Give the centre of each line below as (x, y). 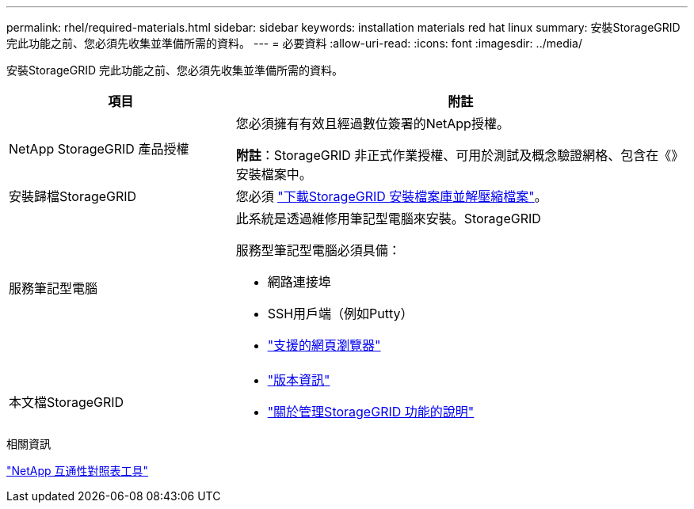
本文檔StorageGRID (67, 402)
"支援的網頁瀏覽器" (324, 345)
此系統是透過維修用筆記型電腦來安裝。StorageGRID (388, 218)
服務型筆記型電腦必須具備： (318, 250)
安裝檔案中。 (274, 174)
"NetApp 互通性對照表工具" (78, 471)
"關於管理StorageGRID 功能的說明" (371, 412)
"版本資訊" (299, 380)
